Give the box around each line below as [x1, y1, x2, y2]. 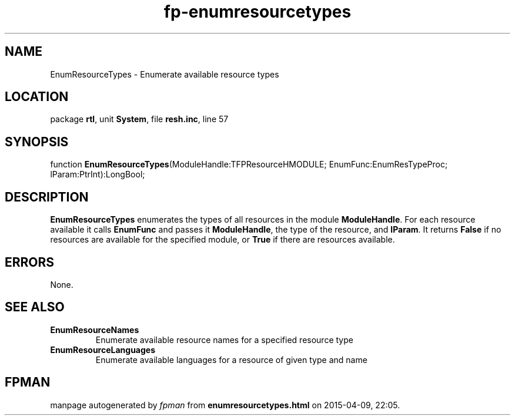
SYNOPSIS [5, 134, 69, 149]
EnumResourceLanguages [50, 344, 156, 355]
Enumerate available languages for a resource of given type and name [95, 354, 367, 365]
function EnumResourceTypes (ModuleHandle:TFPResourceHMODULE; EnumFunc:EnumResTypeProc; [50, 159, 448, 170]
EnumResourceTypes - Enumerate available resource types [50, 69, 279, 79]
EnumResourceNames [50, 324, 139, 335]
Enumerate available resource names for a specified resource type [95, 334, 353, 345]
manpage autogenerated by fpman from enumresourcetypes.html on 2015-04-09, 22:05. [50, 399, 400, 410]
